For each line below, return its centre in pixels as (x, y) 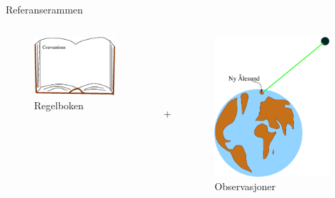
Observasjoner (245, 186)
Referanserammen (44, 9)
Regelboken (59, 105)
